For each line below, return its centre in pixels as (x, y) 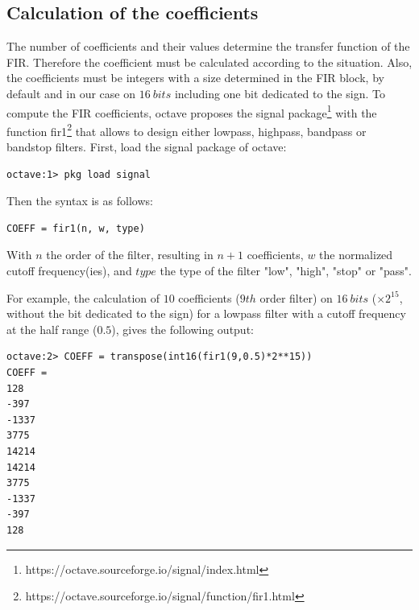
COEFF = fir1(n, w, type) (76, 228)
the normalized (356, 255)
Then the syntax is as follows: (80, 201)
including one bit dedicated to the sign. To (280, 93)
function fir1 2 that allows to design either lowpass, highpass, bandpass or (187, 130)
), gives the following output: (183, 329)
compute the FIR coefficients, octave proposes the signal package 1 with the (192, 111)
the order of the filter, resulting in (130, 255)
